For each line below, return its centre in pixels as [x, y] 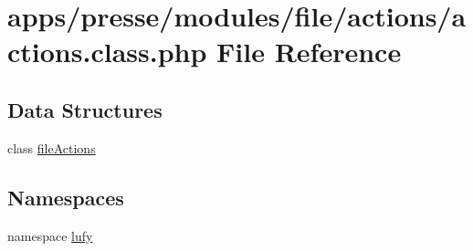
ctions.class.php [107, 52]
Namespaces [66, 197]
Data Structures [85, 109]
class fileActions [52, 147]
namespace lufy [50, 235]
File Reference [309, 52]
